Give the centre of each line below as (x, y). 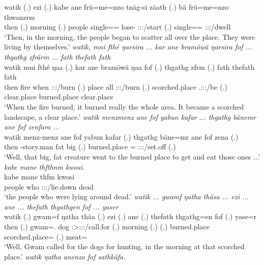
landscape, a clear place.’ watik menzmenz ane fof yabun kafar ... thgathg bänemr (130, 116)
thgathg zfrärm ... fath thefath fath (57, 56)
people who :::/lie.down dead (49, 186)
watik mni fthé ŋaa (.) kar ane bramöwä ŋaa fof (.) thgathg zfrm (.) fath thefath (129, 67)
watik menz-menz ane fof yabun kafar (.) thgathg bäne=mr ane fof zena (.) (121, 136)
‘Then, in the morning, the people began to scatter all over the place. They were (129, 36)
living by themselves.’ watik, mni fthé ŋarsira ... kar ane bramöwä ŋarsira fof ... (128, 47)
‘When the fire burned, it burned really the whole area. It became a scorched (124, 106)
